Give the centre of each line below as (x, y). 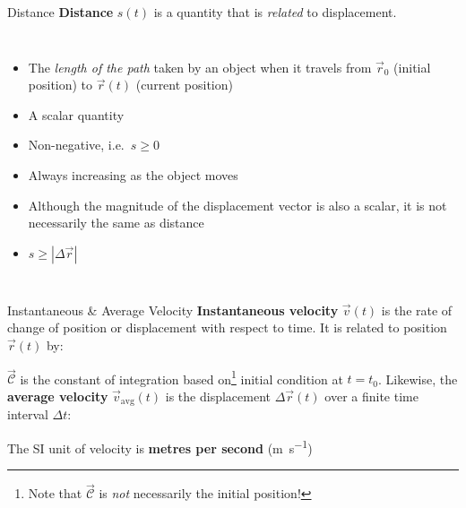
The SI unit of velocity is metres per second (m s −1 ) (160, 446)
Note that (55, 493)
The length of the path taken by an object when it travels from (200, 67)
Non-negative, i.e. (76, 145)
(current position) (184, 85)
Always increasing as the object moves (133, 174)
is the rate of (417, 310)
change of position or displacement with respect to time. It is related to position (227, 327)
